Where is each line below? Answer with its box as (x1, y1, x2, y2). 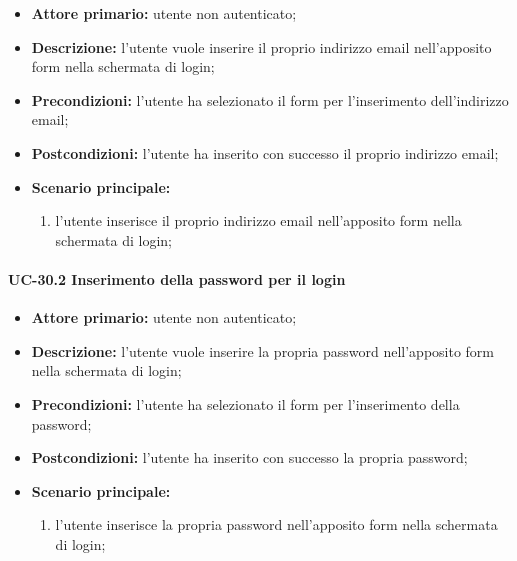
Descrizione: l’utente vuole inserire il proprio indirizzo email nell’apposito (31, 36, 492, 57)
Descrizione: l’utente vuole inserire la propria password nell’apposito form (31, 340, 495, 361)
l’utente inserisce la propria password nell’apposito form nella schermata (55, 514, 498, 535)
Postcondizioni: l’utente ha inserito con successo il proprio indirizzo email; (31, 142, 499, 163)
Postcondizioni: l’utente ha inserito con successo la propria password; (31, 447, 468, 468)
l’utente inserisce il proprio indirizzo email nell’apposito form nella (55, 210, 462, 231)
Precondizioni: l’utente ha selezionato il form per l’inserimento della (31, 393, 460, 414)
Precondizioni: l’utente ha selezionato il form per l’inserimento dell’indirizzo (31, 89, 509, 110)
